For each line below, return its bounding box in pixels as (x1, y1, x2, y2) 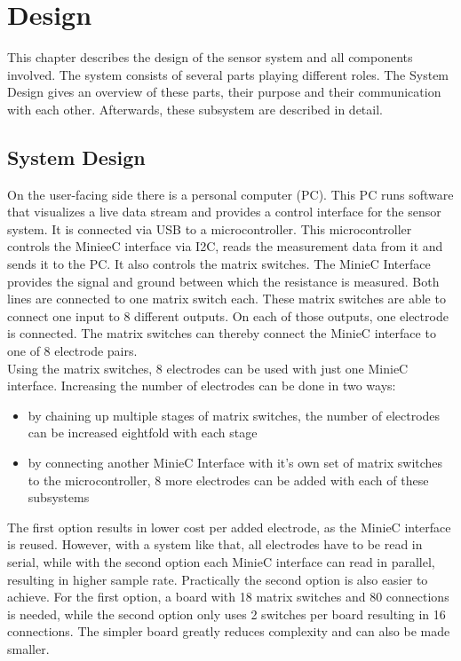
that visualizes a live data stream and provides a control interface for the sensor (7, 202, 441, 221)
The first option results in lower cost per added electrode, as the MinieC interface (7, 517, 451, 536)
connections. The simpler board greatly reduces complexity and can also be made (7, 622, 450, 641)
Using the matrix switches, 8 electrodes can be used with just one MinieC (7, 358, 409, 377)
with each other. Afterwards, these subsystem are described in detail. (7, 99, 383, 118)
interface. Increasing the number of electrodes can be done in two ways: (7, 376, 396, 395)
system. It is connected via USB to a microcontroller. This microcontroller (7, 219, 412, 238)
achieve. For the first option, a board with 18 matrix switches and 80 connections (7, 587, 449, 606)
